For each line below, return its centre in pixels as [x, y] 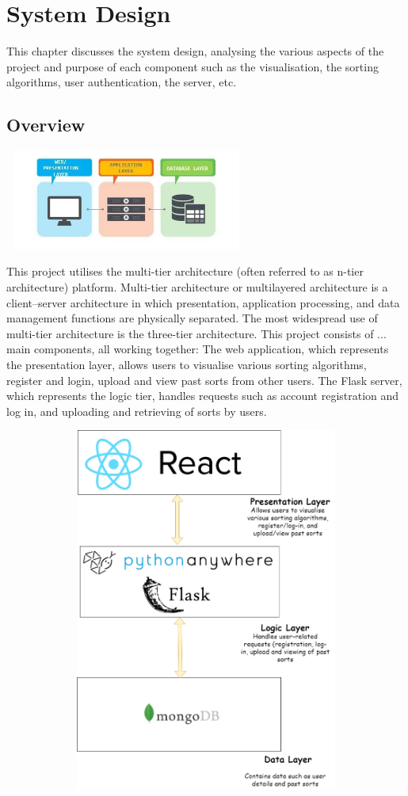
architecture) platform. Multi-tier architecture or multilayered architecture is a [197, 287]
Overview [46, 125]
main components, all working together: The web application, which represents [198, 349]
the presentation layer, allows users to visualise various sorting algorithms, [187, 364]
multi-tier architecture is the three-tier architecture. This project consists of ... [196, 333]
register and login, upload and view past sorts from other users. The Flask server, [204, 380]
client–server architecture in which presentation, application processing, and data [203, 302]
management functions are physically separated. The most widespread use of [192, 318]
